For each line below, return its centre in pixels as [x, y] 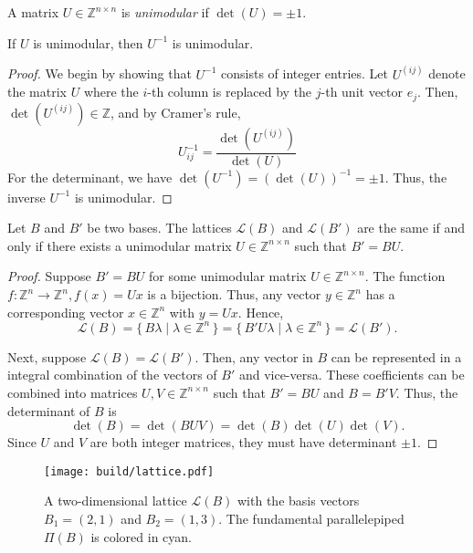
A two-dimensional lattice [116, 501]
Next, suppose [47, 356]
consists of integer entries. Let [305, 73]
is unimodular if [165, 12]
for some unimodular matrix [228, 276]
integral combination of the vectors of [112, 375]
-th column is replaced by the [230, 92]
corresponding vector [66, 312]
